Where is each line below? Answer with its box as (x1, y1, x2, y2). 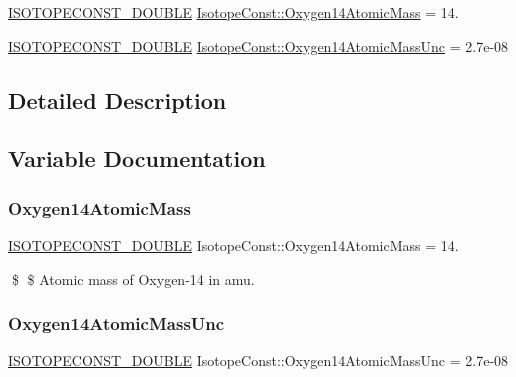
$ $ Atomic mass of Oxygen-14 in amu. (11, 268, 255, 289)
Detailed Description (8, 84, 227, 115)
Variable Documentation (8, 143, 266, 174)
